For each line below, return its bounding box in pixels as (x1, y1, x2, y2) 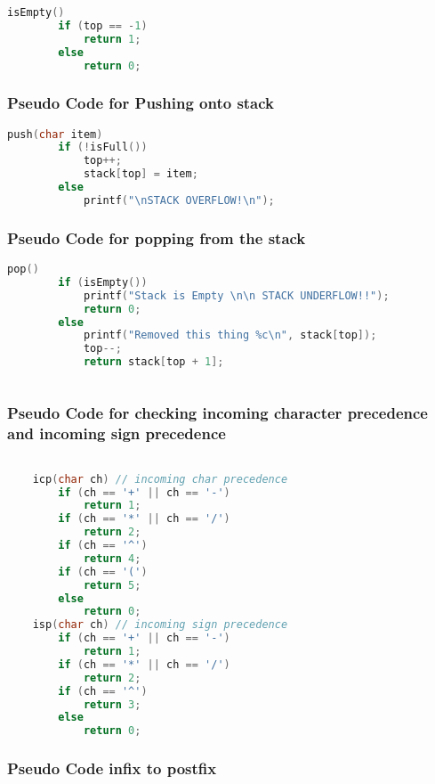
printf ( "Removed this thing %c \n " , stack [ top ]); (83, 329, 377, 342)
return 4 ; (83, 551, 141, 565)
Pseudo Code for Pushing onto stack (7, 92, 275, 114)
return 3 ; (83, 698, 141, 711)
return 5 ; (83, 578, 141, 592)
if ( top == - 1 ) (58, 19, 148, 32)
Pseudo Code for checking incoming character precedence (7, 401, 428, 423)
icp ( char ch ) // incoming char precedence (32, 472, 288, 486)
